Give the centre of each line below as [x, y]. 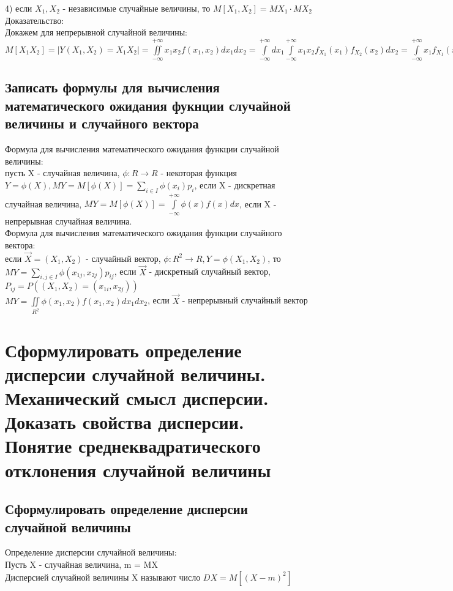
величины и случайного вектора [102, 123]
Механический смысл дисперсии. [137, 398]
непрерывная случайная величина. [69, 221]
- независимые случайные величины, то [137, 8]
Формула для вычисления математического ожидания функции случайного [144, 233]
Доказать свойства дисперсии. [125, 422]
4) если [19, 8]
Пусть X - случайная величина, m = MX [81, 564]
